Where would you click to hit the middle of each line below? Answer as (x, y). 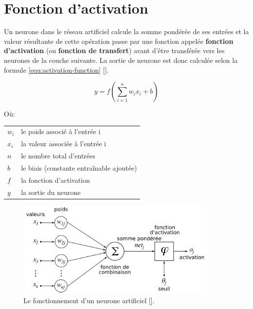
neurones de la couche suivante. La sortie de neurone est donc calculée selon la (121, 60)
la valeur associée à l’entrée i (64, 144)
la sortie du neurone (51, 192)
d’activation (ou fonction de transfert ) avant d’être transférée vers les (114, 50)
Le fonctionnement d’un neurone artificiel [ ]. (89, 300)
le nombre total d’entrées (58, 156)
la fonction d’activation (55, 180)
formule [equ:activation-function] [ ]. (56, 69)
